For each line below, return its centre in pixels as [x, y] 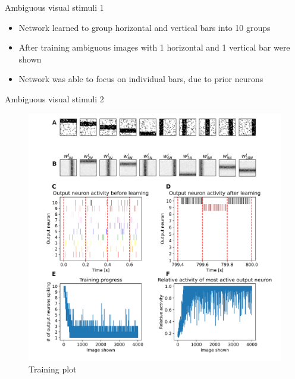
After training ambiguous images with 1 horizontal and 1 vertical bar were [154, 47]
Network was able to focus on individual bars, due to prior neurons [141, 79]
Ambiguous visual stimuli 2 [54, 98]
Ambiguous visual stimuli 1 [54, 7]
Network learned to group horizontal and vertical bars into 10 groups [145, 27]
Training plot [53, 369]
